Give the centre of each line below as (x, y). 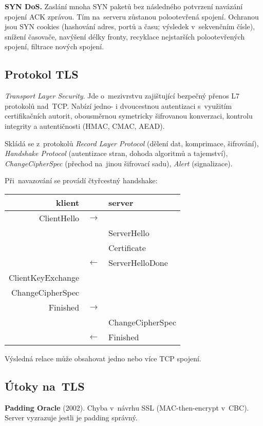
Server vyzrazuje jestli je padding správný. (71, 418)
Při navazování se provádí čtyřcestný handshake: (81, 180)
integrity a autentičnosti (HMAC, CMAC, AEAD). (85, 125)
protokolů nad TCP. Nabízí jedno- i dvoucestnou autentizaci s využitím (118, 105)
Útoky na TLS (45, 386)
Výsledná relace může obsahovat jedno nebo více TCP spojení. (103, 358)
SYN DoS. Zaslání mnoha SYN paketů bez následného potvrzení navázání (124, 6)
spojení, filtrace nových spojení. (54, 46)
